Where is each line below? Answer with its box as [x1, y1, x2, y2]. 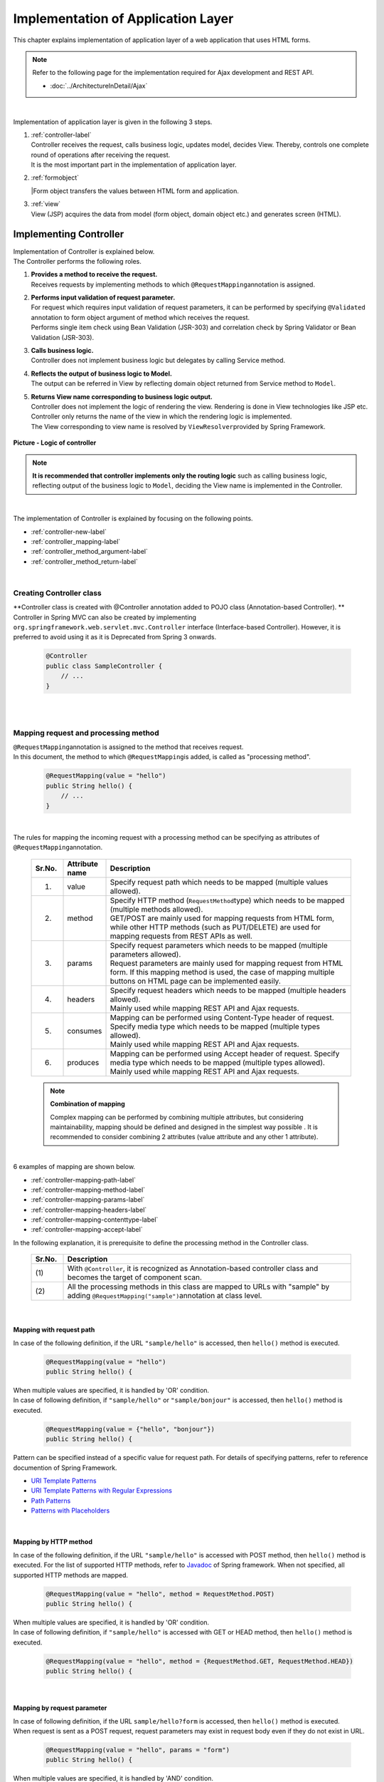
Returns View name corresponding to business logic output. [31, 392, 213, 401]
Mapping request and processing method [13, 728, 159, 738]
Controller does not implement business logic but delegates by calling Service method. [31, 356, 286, 365]
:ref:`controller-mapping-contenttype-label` [31, 1215, 159, 1224]
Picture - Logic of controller [13, 438, 97, 447]
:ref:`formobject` [31, 173, 80, 182]
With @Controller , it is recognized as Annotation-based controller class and [67, 1264, 319, 1274]
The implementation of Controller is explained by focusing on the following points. [13, 514, 253, 523]
